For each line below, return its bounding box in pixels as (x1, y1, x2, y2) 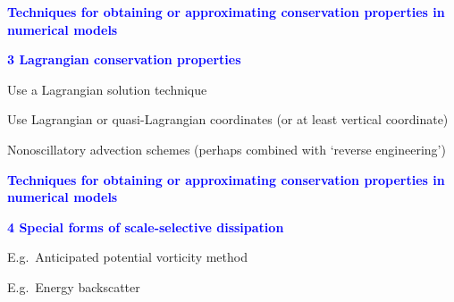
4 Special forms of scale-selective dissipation (7, 217, 284, 236)
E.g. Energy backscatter (7, 277, 140, 296)
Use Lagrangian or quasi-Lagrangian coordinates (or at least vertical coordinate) (7, 110, 449, 129)
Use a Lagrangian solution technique (7, 80, 207, 98)
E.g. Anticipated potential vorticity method (7, 247, 248, 266)
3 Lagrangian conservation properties (7, 50, 241, 69)
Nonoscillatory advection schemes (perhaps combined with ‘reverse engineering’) (7, 139, 446, 158)
